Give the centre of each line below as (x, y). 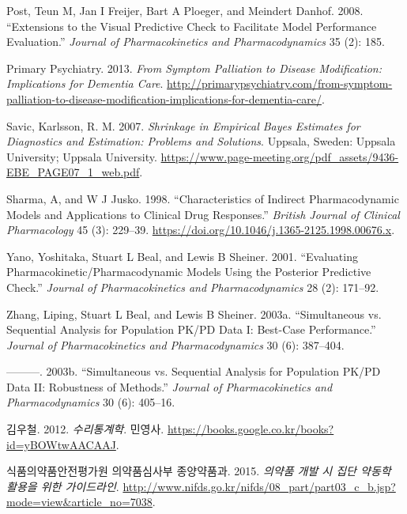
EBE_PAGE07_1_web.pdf (73, 172)
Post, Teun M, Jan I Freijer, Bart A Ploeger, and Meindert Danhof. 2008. (185, 10)
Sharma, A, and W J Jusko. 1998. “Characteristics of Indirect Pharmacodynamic (203, 198)
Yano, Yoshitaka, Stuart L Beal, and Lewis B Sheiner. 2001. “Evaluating (182, 256)
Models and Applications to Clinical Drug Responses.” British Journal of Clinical (203, 214)
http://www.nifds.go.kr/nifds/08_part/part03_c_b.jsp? (259, 486)
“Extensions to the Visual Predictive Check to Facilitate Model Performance (192, 26)
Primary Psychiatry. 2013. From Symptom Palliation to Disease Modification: (194, 68)
